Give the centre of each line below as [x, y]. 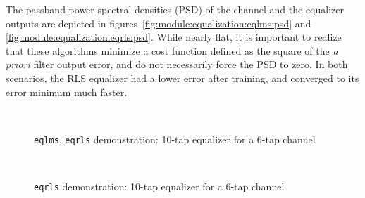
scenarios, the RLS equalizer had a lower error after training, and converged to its [182, 78]
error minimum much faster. [67, 92]
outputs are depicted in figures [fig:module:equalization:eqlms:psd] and [159, 23]
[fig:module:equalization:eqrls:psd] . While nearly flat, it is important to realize [174, 37]
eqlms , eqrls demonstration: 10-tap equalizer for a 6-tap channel [175, 139]
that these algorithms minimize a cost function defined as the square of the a [172, 50]
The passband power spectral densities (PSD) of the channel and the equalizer [175, 9]
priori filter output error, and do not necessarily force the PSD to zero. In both [177, 64]
